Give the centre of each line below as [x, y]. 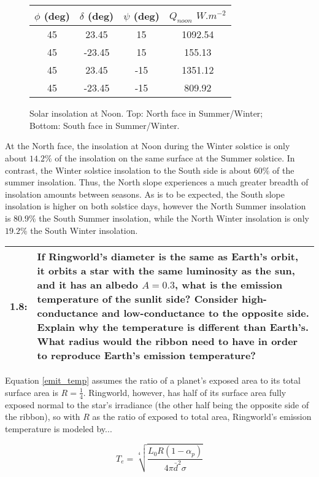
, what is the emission [229, 285]
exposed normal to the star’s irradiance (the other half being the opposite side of [157, 404]
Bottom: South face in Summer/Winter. [105, 125]
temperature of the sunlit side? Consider [137, 299]
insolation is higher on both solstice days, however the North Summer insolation [156, 206]
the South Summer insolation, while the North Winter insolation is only [174, 218]
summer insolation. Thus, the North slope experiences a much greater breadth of [157, 182]
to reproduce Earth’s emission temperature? [147, 355]
